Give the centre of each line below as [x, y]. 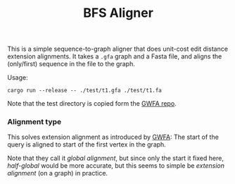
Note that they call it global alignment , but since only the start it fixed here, [115, 158]
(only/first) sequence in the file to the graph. [71, 64]
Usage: [18, 78]
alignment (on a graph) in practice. [57, 173]
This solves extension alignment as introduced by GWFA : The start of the [113, 137]
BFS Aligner [118, 13]
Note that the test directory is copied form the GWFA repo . [92, 104]
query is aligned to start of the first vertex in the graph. [87, 145]
